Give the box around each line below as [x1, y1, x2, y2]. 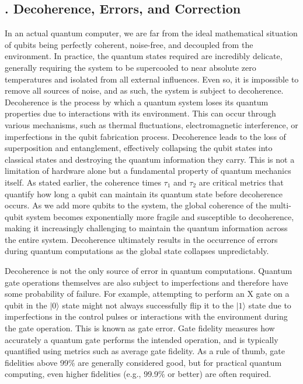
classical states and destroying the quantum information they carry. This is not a [5, 153, 295, 165]
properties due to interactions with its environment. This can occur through [5, 107, 276, 119]
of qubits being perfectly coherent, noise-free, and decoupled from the [5, 38, 253, 50]
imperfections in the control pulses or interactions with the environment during [5, 310, 288, 323]
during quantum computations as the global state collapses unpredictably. [5, 245, 269, 257]
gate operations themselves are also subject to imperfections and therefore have [5, 276, 288, 288]
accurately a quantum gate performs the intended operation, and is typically [5, 333, 278, 345]
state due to [248, 299, 291, 311]
